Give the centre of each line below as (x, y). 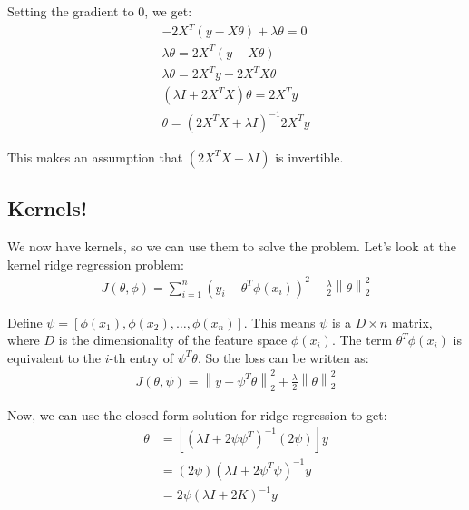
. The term (362, 340)
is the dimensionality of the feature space (173, 340)
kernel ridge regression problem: (96, 264)
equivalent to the (54, 357)
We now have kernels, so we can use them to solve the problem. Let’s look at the (232, 245)
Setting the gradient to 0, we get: (100, 11)
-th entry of (141, 357)
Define (25, 322)
